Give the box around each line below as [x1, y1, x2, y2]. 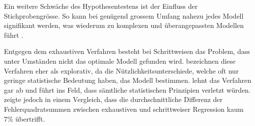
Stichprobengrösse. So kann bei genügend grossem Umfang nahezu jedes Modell [4, 10, 244, 21]
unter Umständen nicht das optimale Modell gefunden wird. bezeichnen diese [4, 55, 236, 66]
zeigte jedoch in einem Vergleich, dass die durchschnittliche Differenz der [4, 94, 223, 104]
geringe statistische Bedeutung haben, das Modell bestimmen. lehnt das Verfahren [4, 75, 252, 85]
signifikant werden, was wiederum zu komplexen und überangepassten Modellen [4, 20, 244, 30]
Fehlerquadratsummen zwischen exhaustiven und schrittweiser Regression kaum [4, 103, 244, 114]
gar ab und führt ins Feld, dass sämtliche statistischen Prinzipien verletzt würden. [4, 84, 251, 95]
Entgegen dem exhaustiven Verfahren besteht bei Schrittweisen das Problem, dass [4, 46, 250, 56]
